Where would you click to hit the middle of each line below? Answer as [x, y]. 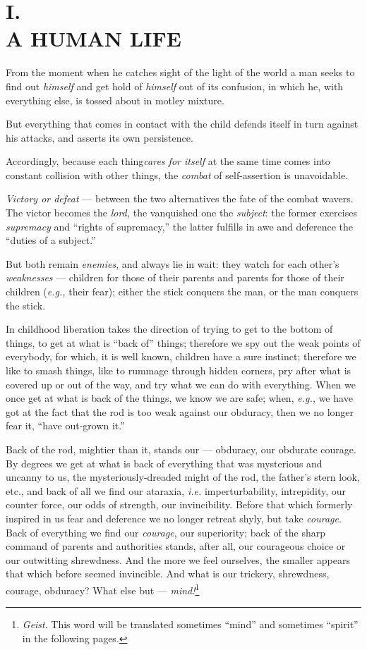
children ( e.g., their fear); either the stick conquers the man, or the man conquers [182, 292]
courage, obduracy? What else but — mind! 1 [103, 589]
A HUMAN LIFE [94, 38]
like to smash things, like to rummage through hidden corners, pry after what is [179, 370]
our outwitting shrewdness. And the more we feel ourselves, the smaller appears [178, 559]
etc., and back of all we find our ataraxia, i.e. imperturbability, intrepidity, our [176, 490]
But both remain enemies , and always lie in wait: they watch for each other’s [173, 263]
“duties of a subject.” [51, 240]
